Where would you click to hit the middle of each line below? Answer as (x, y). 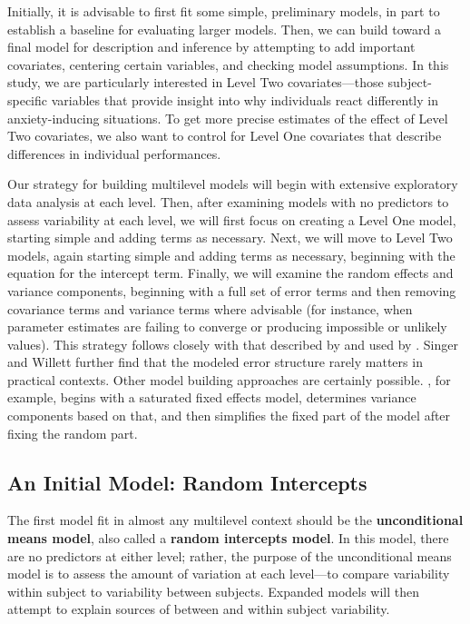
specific (28, 99)
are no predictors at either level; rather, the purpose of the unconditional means (230, 555)
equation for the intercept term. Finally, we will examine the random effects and (230, 273)
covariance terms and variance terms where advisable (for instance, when (210, 308)
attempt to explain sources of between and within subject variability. (199, 609)
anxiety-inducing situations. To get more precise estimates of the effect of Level (228, 118)
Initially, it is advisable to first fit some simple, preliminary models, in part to (224, 11)
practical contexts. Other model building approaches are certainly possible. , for (229, 379)
